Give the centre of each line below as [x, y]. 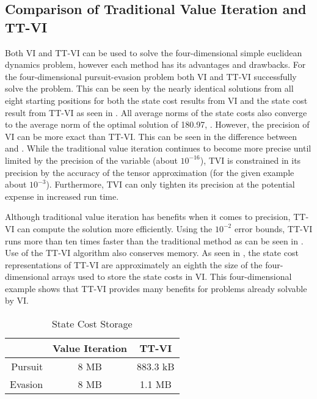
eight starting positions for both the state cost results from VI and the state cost [156, 100]
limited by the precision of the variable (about [91, 160]
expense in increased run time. [62, 196]
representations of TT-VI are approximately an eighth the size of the [134, 264]
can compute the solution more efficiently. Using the [115, 228]
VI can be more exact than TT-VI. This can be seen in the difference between [151, 136]
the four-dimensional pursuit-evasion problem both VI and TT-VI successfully [151, 76]
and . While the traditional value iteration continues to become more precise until [158, 148]
